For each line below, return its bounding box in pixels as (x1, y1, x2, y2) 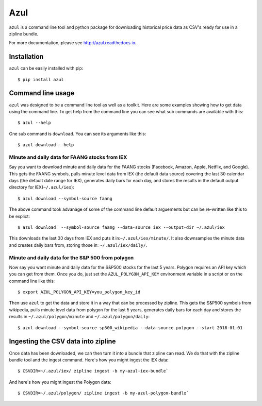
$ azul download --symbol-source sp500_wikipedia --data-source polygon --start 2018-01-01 (17, 325, 243, 330)
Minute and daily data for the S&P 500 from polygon (9, 254, 134, 261)
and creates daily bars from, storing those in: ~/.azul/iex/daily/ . (9, 242, 147, 248)
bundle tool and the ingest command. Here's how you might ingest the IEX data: (9, 357, 169, 363)
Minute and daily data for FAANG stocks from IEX (9, 153, 127, 160)
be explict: (9, 213, 30, 219)
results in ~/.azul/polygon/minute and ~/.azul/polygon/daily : (9, 314, 150, 320)
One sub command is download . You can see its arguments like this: (9, 131, 147, 136)
